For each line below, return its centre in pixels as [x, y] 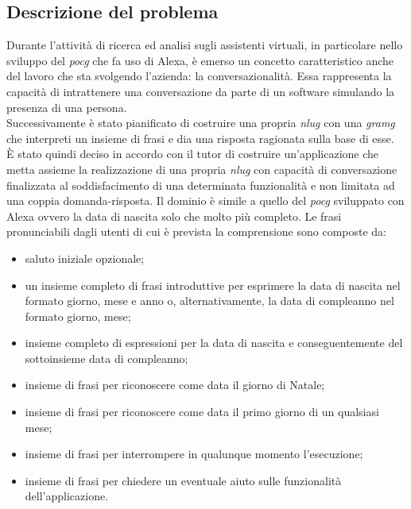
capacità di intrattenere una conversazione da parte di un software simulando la [201, 91]
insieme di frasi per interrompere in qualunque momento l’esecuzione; [194, 454]
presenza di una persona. [67, 107]
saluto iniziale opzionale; [85, 258]
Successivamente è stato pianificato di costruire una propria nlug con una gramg [201, 123]
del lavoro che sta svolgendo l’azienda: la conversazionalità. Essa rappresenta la [199, 76]
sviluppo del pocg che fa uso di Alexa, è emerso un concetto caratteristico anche [200, 60]
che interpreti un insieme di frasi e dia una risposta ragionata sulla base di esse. [200, 138]
